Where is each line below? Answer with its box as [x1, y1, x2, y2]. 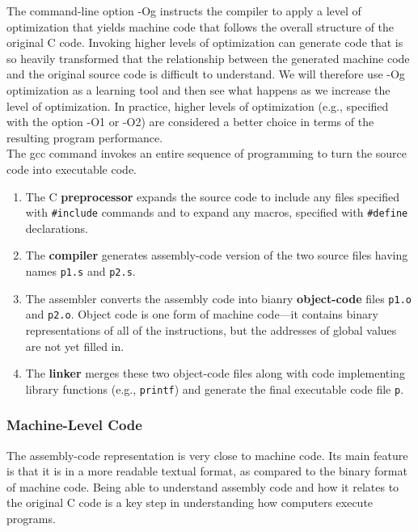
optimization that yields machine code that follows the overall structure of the [6, 18, 395, 35]
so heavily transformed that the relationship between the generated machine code [6, 49, 410, 66]
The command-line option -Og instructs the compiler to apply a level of [6, 2, 361, 19]
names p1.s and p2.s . [25, 262, 136, 279]
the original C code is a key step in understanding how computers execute [6, 494, 374, 511]
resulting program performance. [6, 129, 163, 146]
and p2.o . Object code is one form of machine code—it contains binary [25, 306, 378, 323]
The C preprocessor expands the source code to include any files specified [25, 188, 400, 205]
